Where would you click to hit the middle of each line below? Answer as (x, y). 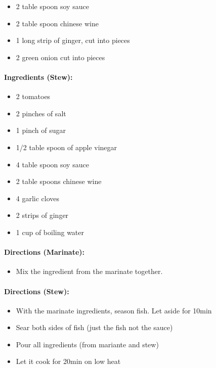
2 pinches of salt (41, 113)
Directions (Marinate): (45, 252)
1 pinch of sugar (41, 130)
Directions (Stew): (37, 291)
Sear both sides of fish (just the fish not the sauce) (94, 327)
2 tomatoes (33, 96)
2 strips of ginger (42, 215)
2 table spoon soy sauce (52, 6)
